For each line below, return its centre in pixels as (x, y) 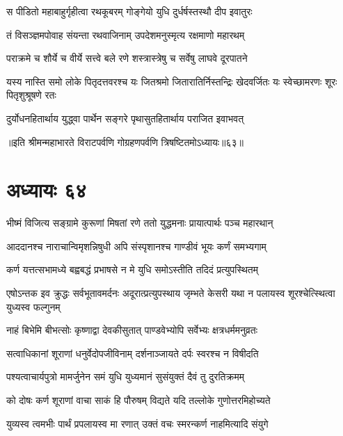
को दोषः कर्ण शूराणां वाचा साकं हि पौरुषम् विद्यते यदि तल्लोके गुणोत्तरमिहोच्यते (138, 400)
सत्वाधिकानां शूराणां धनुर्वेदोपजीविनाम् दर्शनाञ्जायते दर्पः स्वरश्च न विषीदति (133, 353)
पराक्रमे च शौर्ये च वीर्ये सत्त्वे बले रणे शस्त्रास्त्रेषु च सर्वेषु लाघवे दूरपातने (127, 58)
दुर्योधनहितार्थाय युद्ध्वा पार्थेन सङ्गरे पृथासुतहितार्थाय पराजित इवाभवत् (125, 118)
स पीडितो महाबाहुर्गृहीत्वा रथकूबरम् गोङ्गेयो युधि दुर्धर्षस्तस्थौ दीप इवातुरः (129, 11)
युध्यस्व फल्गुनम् (33, 306)
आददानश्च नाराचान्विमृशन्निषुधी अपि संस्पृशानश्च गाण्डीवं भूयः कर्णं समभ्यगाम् (136, 246)
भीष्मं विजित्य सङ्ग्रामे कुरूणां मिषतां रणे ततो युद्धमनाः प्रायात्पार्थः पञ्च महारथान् (140, 223)
